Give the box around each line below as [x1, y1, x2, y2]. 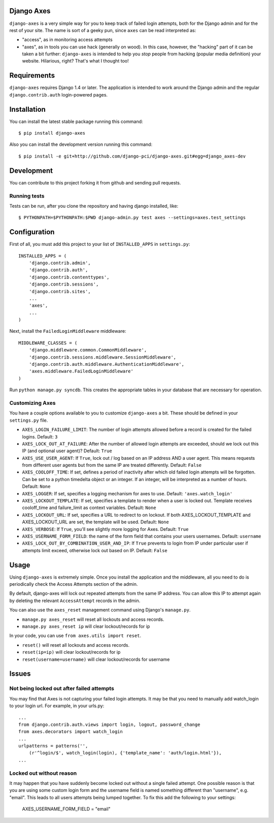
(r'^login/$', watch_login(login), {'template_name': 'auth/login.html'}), [28, 750, 222, 756]
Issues [9, 670, 31, 678]
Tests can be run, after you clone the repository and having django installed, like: [9, 203, 179, 209]
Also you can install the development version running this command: [9, 141, 153, 147]
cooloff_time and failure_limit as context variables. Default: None [22, 504, 157, 511]
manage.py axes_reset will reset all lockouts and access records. [22, 616, 164, 622]
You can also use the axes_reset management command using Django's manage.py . [9, 607, 191, 613]
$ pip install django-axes [18, 130, 86, 136]
